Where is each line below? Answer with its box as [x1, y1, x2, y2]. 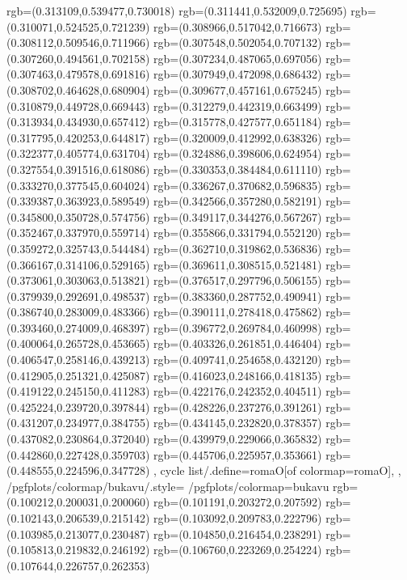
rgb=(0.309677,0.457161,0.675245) [153, 81, 322, 98]
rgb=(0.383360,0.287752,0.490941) [153, 287, 322, 304]
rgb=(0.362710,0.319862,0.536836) [153, 239, 322, 256]
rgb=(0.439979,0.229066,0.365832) [153, 430, 322, 447]
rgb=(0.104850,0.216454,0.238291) [153, 525, 322, 542]
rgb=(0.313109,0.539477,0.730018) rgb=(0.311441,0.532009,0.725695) [6, 2, 347, 19]
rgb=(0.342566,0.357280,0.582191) [153, 193, 322, 210]
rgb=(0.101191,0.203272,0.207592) [153, 493, 322, 510]
